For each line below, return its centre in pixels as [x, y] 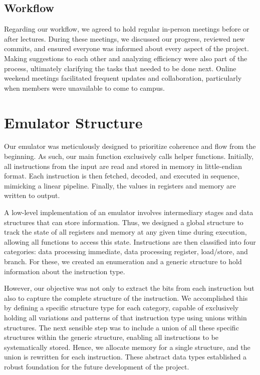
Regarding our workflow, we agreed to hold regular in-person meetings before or [127, 29]
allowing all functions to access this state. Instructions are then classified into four [130, 241]
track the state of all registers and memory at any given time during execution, [125, 232]
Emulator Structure [73, 122]
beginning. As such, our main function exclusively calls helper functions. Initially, [129, 156]
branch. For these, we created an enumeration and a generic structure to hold [123, 261]
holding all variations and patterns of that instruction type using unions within [125, 317]
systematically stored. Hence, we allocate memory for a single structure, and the [127, 347]
